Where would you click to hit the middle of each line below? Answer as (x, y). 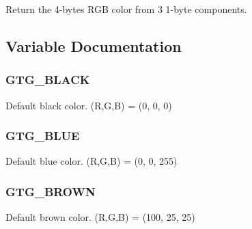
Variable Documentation (94, 45)
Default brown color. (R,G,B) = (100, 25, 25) (100, 217)
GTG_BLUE (43, 136)
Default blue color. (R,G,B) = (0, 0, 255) (92, 161)
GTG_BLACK (48, 80)
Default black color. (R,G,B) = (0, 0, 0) (89, 105)
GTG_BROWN (51, 191)
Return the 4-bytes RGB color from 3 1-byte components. (126, 9)
